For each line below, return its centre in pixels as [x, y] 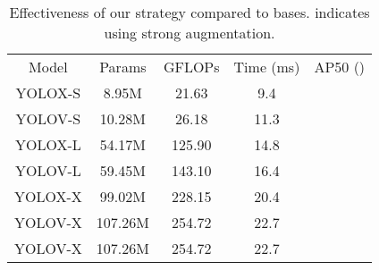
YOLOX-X [48, 196]
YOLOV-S [48, 118]
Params [123, 67]
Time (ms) [267, 67]
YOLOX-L [48, 144]
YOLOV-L [48, 170]
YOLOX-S [48, 93]
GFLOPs [191, 67]
